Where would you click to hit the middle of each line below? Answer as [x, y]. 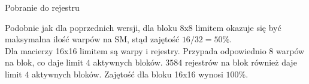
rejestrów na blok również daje [241, 62]
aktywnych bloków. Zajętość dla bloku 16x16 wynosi [128, 74]
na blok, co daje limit [44, 62]
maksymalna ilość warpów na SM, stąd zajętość [92, 39]
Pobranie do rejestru [42, 7]
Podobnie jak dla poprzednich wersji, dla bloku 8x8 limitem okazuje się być [143, 27]
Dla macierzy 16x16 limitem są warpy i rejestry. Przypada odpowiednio [136, 50]
